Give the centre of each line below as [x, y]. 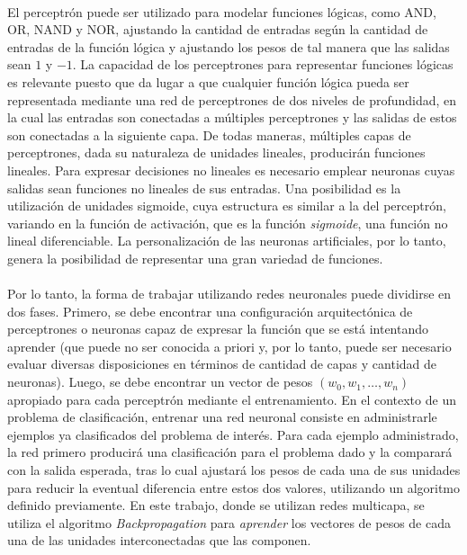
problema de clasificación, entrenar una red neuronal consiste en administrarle [222, 417]
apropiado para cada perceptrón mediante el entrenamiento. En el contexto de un [232, 399]
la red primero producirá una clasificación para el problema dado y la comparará [230, 452]
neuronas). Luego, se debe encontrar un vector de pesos [160, 382]
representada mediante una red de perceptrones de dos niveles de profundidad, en [232, 99]
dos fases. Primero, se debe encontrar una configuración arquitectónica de [210, 311]
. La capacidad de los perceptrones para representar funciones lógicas [263, 64]
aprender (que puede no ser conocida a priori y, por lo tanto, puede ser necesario [229, 346]
